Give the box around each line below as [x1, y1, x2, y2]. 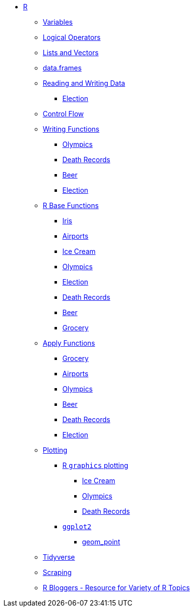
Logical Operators [43, 33, 101, 41]
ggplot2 [62, 523, 92, 531]
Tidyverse [43, 553, 75, 561]
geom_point [82, 538, 120, 546]
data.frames [43, 64, 82, 72]
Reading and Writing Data [43, 79, 125, 87]
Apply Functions [43, 339, 95, 347]
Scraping [43, 568, 72, 576]
